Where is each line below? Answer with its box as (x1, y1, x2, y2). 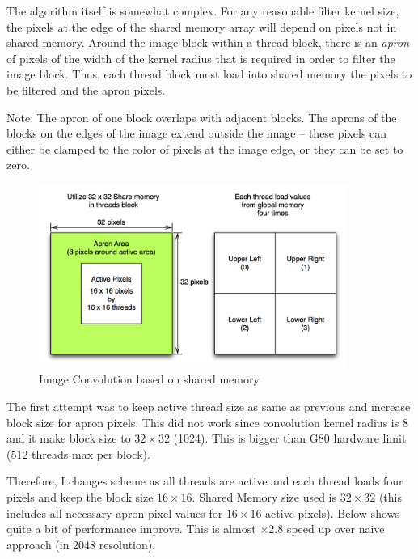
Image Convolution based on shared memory (39, 371, 260, 387)
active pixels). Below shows (265, 504, 400, 521)
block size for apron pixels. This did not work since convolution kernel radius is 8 (6, 413, 408, 430)
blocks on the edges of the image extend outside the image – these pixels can (6, 125, 387, 142)
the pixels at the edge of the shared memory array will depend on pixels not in (6, 18, 397, 35)
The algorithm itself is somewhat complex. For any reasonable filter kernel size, (6, 2, 399, 19)
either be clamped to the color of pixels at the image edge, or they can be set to (6, 140, 403, 157)
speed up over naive (286, 520, 385, 537)
